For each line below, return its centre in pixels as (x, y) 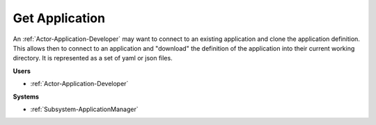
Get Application (59, 18)
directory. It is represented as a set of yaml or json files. (93, 58)
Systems (26, 97)
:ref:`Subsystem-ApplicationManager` (84, 109)
